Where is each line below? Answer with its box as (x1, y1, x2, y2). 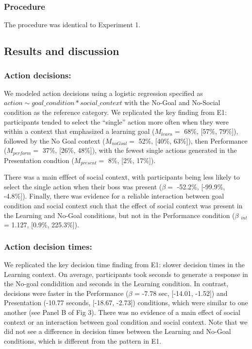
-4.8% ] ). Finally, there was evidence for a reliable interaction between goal (4, 191, 224, 201)
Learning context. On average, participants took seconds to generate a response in (4, 269, 248, 279)
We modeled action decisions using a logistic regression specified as (4, 88, 203, 98)
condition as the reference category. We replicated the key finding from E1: (4, 107, 227, 117)
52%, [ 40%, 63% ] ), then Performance (138, 135, 248, 146)
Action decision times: (4, 240, 92, 252)
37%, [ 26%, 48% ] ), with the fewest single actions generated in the (42, 145, 237, 155)
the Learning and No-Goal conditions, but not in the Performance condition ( (4, 210, 235, 220)
